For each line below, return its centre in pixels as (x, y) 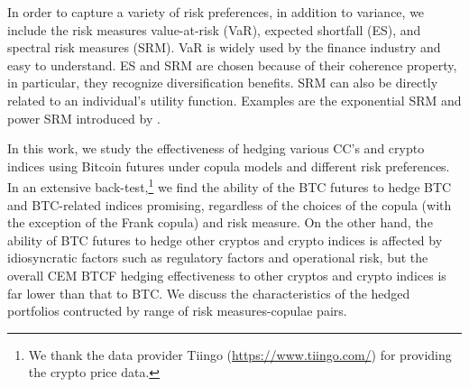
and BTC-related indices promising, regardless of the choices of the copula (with (230, 204)
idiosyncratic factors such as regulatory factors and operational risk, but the (218, 258)
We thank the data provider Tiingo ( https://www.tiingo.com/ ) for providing (240, 354)
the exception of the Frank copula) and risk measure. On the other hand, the (220, 222)
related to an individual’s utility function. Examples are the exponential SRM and (234, 100)
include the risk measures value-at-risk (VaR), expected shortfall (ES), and (214, 29)
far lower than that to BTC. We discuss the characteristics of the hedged (209, 293)
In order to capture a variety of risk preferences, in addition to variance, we (216, 12)
